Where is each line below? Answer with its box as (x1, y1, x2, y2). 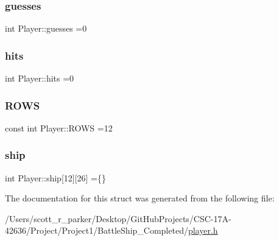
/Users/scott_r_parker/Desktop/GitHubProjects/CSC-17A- (5, 212, 231, 225)
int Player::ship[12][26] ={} (5, 171, 107, 184)
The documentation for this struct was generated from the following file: (5, 192, 275, 204)
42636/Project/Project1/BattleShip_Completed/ (5, 224, 188, 237)
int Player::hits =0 (5, 72, 74, 85)
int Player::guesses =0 (5, 22, 87, 35)
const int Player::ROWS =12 (5, 121, 113, 134)
